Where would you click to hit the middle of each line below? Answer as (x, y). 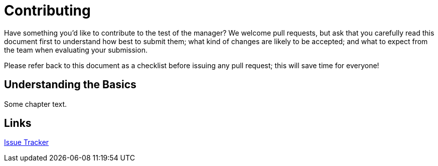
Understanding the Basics (70, 85)
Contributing (47, 11)
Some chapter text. (36, 104)
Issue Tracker (27, 142)
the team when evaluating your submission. (76, 50)
